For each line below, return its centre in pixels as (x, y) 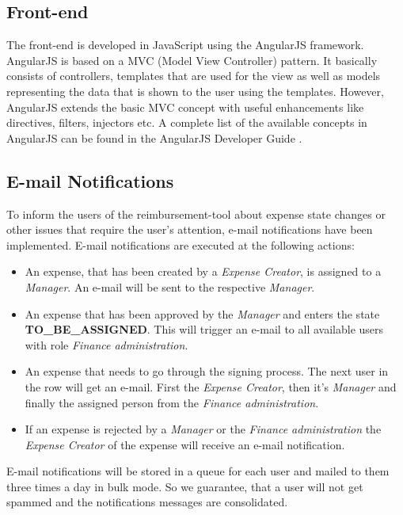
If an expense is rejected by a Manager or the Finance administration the (203, 429)
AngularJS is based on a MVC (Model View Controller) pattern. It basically (192, 60)
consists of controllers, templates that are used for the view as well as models (194, 76)
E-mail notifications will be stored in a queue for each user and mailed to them (198, 471)
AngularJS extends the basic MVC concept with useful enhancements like (185, 107)
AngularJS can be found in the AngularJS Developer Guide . (154, 137)
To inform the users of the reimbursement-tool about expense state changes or (196, 214)
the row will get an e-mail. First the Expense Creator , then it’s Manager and (211, 386)
